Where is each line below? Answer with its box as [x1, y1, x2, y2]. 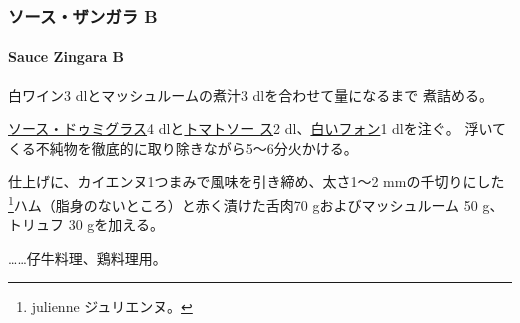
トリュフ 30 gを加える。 [8, 214, 164, 235]
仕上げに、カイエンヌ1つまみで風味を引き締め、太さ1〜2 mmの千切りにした [8, 171, 505, 192]
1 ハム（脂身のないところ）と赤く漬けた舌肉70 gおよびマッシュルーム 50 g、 [8, 192, 504, 215]
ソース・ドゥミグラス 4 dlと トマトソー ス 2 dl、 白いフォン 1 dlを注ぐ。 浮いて [8, 118, 506, 139]
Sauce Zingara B [8, 46, 125, 67]
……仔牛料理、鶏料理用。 [8, 247, 167, 268]
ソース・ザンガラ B [8, 3, 158, 28]
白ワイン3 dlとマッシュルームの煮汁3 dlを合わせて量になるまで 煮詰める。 [8, 84, 493, 105]
